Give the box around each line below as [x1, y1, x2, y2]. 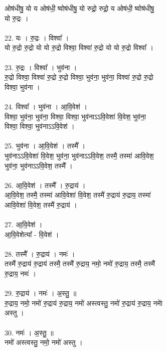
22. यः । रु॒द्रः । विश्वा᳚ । [5, 32, 69, 43]
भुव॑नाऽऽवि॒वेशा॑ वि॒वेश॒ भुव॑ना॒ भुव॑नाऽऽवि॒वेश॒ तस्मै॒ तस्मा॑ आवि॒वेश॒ [5, 150, 154, 160]
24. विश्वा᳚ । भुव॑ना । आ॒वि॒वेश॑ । [5, 101, 87, 111]
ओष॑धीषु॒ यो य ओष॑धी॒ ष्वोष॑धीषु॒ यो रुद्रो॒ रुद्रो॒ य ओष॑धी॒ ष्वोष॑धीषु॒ [5, 3, 154, 13]
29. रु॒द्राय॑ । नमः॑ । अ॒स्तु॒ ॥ [5, 288, 77, 298]
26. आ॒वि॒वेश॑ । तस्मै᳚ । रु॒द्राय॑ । [5, 180, 86, 190]
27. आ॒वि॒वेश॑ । [5, 219, 43, 230]
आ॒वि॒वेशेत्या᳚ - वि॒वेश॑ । [5, 229, 59, 239]
